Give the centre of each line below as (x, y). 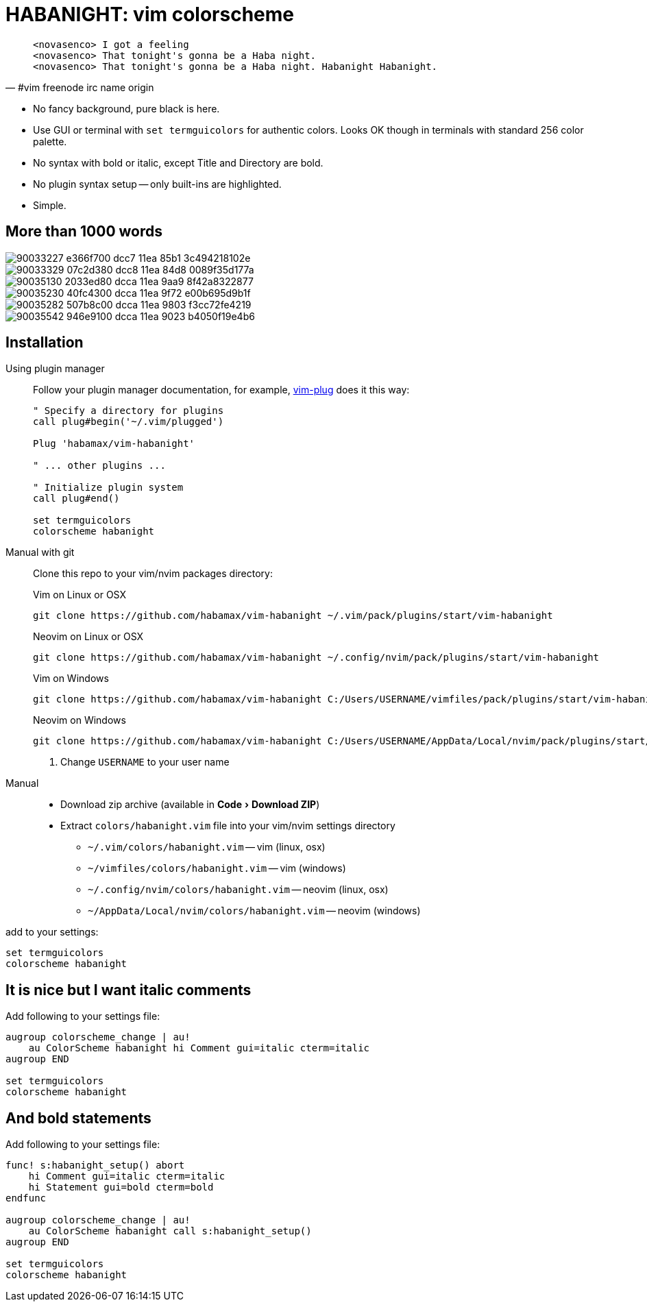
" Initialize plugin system (108, 488)
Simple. (50, 205)
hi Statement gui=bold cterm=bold (121, 1187)
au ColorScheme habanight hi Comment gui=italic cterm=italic (199, 1048)
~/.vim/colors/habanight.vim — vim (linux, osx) (207, 847)
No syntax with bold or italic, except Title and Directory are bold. (178, 162)
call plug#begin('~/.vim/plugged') (129, 422)
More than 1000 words (84, 232)
